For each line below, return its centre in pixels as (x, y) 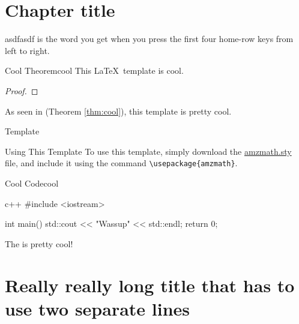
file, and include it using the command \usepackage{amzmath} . (121, 163)
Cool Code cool (32, 183)
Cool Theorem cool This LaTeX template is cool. (94, 70)
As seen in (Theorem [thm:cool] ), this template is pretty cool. (118, 111)
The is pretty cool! (39, 243)
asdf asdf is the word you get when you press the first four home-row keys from (149, 39)
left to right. (27, 50)
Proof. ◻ (22, 90)
